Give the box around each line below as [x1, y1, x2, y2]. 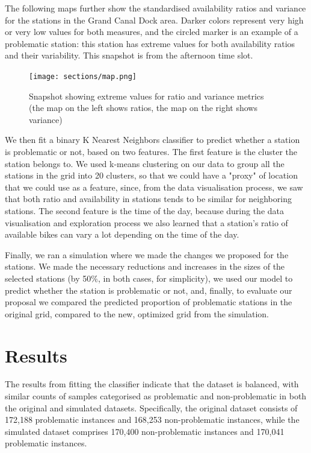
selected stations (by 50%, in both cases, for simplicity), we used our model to [5, 271, 293, 284]
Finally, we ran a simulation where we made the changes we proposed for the [5, 248, 289, 261]
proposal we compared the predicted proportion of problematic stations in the [5, 296, 292, 308]
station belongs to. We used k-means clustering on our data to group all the [5, 157, 285, 169]
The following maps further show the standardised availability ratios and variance [5, 2, 306, 14]
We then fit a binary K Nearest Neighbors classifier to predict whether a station [5, 133, 300, 146]
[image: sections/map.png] [29, 72, 137, 81]
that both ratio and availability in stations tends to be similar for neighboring [5, 192, 292, 205]
